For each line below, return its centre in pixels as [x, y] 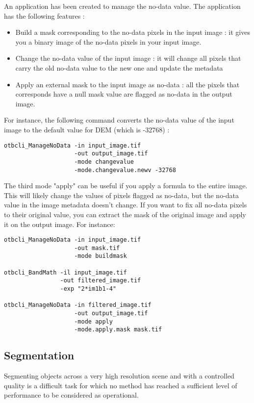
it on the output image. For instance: [60, 224]
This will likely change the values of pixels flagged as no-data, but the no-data [122, 195]
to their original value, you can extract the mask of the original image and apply [125, 214]
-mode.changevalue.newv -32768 [125, 170]
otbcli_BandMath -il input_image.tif [65, 272]
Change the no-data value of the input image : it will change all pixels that [128, 58]
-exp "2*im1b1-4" [88, 289]
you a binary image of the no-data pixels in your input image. [108, 41]
